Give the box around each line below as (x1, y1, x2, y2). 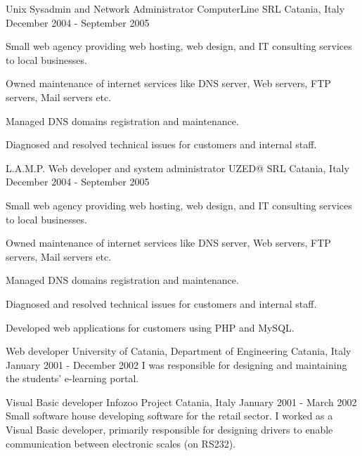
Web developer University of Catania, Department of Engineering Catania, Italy (6, 344, 351, 358)
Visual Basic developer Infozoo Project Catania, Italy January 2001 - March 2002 (6, 394, 357, 409)
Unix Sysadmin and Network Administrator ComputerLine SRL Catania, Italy (6, 1, 345, 15)
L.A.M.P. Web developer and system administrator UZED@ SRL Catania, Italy (6, 160, 349, 175)
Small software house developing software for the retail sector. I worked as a (6, 408, 333, 423)
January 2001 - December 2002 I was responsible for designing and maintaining (6, 357, 347, 372)
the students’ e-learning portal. (6, 371, 139, 386)
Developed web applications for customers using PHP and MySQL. (6, 320, 295, 334)
